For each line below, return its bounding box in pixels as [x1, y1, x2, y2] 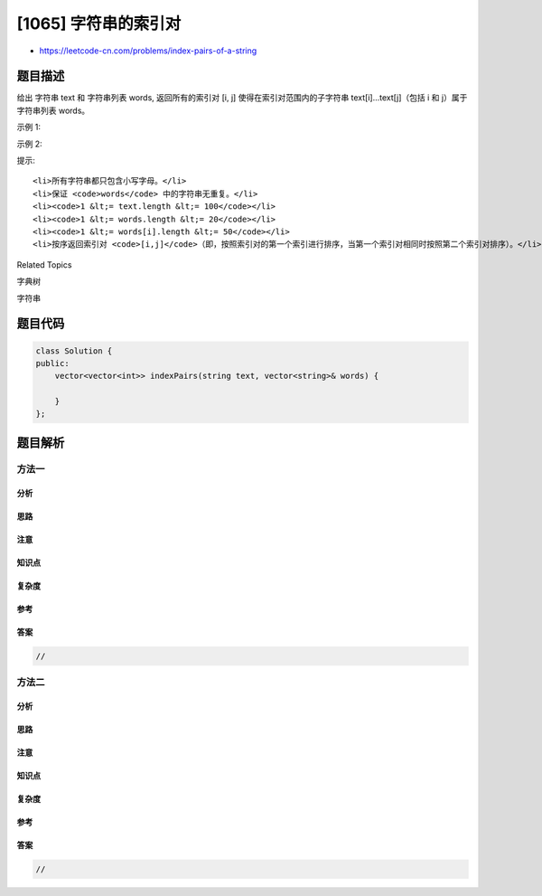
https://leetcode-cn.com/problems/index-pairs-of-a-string [39, 45, 257, 56]
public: [35, 358, 70, 368]
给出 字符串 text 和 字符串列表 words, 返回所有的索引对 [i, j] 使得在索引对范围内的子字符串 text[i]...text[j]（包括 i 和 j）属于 [16, 92, 468, 103]
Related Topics [16, 259, 72, 270]
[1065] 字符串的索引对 [16, 14, 182, 33]
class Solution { [35, 345, 113, 356]
